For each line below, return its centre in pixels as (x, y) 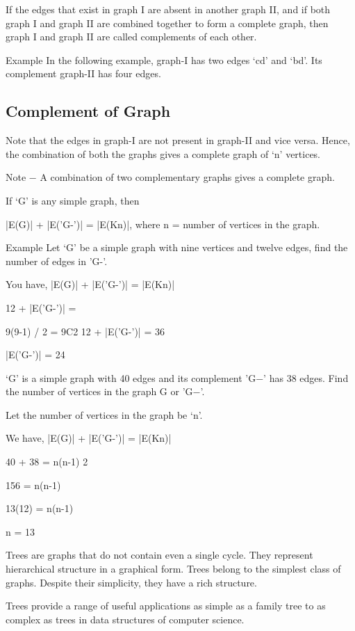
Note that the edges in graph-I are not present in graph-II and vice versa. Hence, (178, 140)
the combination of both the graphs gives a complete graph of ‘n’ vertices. (163, 153)
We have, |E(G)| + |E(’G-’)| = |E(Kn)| (89, 438)
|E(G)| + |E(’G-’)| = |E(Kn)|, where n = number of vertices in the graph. (163, 224)
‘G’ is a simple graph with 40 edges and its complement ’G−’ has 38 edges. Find (177, 377)
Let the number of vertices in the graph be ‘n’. (104, 414)
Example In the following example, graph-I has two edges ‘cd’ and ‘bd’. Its (164, 59)
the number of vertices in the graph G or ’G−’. (105, 391)
